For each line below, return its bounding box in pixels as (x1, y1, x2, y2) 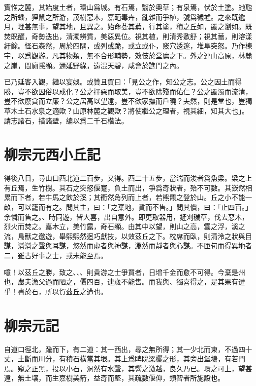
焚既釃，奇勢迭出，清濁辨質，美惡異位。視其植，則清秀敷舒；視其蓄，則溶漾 (4, 31, 252, 41)
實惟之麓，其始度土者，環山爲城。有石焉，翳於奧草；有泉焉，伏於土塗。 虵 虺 (4, 2, 252, 12)
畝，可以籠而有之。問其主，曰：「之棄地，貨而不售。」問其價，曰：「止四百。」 (4, 202, 252, 212)
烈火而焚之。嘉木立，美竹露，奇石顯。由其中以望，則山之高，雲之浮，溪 (4, 221, 238, 232)
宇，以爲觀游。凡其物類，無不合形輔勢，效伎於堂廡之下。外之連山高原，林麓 (4, 50, 252, 60)
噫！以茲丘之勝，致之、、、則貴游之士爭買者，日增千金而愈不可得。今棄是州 (4, 267, 245, 277)
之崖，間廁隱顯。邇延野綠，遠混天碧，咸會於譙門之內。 (4, 60, 183, 70)
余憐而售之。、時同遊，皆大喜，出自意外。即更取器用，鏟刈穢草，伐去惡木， (4, 211, 249, 222)
